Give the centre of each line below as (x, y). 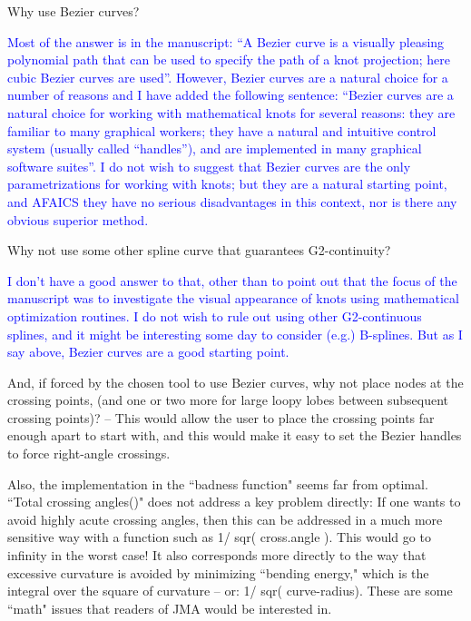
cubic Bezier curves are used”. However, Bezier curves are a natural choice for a (228, 77)
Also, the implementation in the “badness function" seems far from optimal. (218, 483)
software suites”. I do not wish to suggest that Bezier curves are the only (209, 166)
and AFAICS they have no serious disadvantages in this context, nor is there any (232, 201)
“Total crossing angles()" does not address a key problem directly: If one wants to (234, 502)
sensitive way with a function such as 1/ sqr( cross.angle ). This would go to (219, 537)
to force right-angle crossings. (89, 453)
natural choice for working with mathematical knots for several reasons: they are (231, 112)
